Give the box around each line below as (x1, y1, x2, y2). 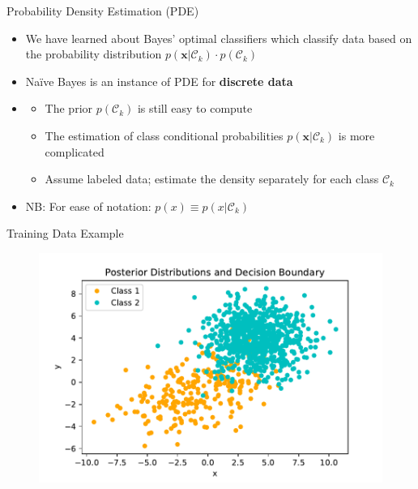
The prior (45, 100, 93, 117)
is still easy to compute (137, 100, 253, 117)
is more (338, 127, 375, 144)
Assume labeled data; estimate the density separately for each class (45, 170, 379, 187)
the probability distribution (25, 45, 162, 62)
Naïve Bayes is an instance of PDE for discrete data (25, 72, 293, 89)
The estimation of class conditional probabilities (45, 127, 284, 144)
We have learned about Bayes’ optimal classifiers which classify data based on (25, 29, 412, 46)
